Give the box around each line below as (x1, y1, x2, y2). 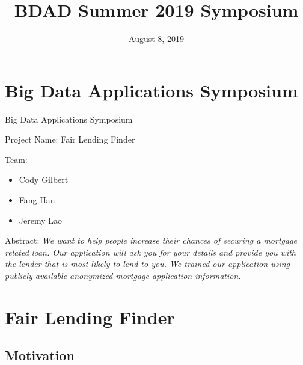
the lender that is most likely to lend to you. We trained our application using (5, 257, 290, 270)
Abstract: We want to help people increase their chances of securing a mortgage (5, 234, 297, 247)
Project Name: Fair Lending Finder (5, 133, 135, 146)
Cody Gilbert (19, 173, 69, 186)
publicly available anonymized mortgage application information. (5, 269, 241, 281)
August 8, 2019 (129, 32, 184, 45)
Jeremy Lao (19, 213, 62, 226)
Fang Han (19, 194, 55, 206)
